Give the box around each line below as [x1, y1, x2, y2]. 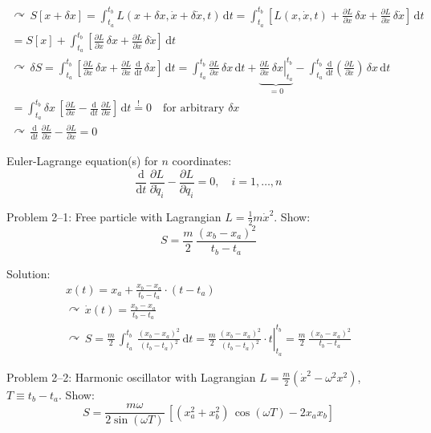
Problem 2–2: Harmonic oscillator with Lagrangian [6, 368, 256, 385]
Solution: [6, 265, 51, 281]
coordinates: [172, 152, 232, 169]
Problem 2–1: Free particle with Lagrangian [6, 208, 222, 225]
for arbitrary [163, 103, 225, 115]
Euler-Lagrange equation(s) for [6, 152, 158, 169]
